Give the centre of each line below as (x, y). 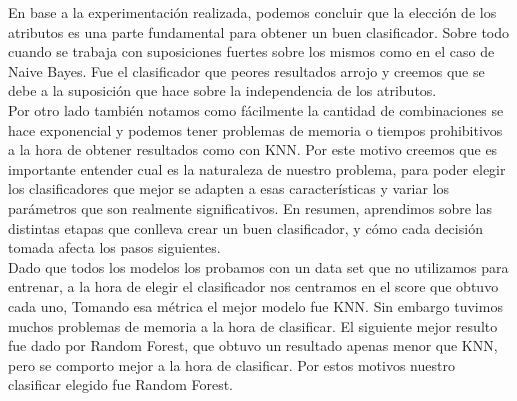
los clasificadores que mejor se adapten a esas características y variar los (229, 188)
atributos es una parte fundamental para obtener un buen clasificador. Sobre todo (259, 31)
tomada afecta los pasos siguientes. (114, 247)
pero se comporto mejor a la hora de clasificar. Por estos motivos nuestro (231, 364)
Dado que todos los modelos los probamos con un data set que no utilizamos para (258, 266)
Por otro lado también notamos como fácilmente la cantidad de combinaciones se (256, 109)
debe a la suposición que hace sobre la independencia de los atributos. (222, 90)
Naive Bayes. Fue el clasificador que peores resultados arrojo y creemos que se (246, 70)
